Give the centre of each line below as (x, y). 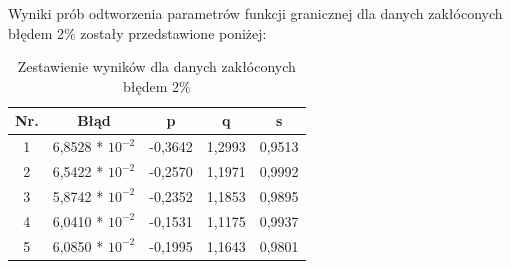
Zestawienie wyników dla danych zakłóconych (156, 66)
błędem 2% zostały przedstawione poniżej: (137, 32)
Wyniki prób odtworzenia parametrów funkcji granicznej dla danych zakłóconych (255, 13)
